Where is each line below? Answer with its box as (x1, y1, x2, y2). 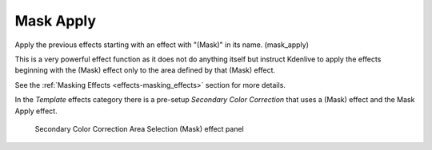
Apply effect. (14, 106, 58, 116)
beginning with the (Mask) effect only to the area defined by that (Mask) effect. (14, 65, 276, 75)
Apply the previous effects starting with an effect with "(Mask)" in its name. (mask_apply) (14, 40, 310, 49)
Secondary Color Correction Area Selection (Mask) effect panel (34, 124, 244, 133)
